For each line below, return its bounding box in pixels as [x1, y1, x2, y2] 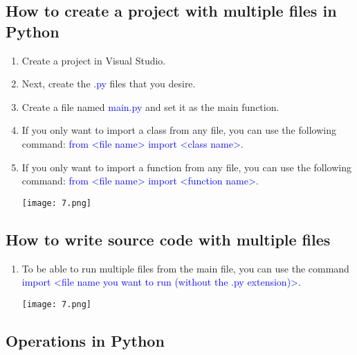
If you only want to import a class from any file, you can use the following [21, 123, 336, 137]
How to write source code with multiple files [6, 228, 331, 250]
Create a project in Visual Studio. [21, 53, 166, 67]
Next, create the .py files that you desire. [21, 76, 196, 91]
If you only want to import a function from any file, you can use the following [21, 159, 351, 174]
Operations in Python [6, 329, 165, 351]
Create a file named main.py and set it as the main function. [21, 99, 280, 114]
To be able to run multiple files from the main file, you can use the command [21, 261, 349, 275]
